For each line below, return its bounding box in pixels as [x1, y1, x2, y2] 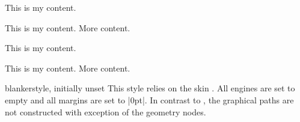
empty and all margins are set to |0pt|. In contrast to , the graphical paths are [5, 93, 294, 106]
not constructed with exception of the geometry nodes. [5, 105, 206, 118]
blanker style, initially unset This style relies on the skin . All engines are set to [5, 82, 295, 94]
